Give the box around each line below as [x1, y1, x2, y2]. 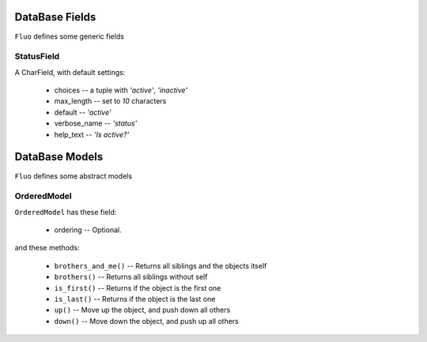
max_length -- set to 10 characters [54, 96, 167, 106]
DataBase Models [14, 150, 104, 163]
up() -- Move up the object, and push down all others [54, 305, 231, 315]
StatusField [14, 51, 60, 62]
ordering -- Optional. [54, 225, 122, 235]
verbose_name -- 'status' [54, 118, 138, 128]
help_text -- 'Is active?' [54, 130, 130, 139]
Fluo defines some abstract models [14, 171, 133, 181]
